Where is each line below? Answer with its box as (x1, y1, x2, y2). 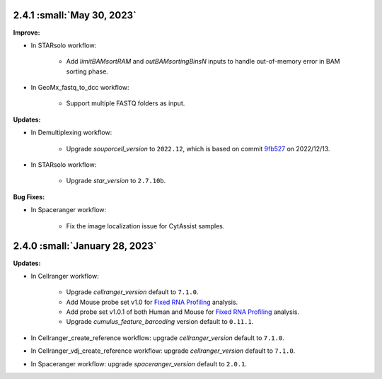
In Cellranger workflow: (30, 272, 99, 280)
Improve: (13, 28, 40, 37)
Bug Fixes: (13, 192, 45, 201)
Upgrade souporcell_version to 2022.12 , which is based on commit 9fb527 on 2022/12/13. (66, 144, 330, 153)
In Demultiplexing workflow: (30, 128, 112, 137)
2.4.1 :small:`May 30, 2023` (13, 9, 137, 21)
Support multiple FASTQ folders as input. (66, 99, 185, 107)
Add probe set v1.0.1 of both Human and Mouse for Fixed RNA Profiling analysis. (66, 308, 300, 316)
